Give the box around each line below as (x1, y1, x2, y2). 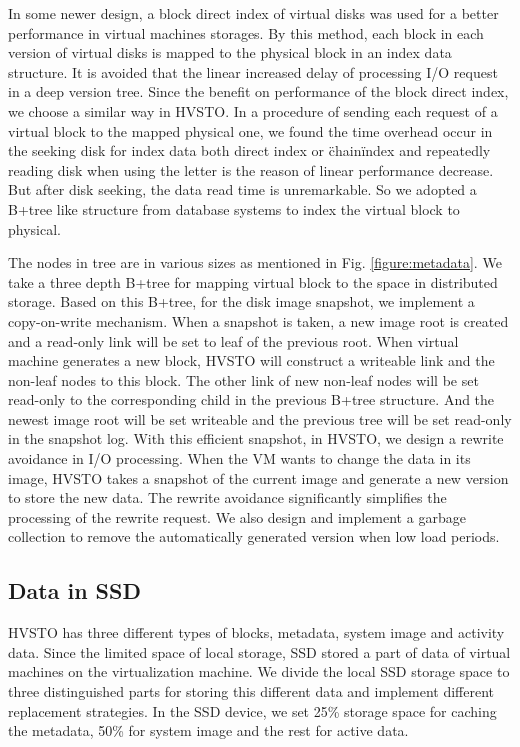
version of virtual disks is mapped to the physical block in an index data (8, 42, 452, 63)
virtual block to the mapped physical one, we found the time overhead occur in (8, 120, 493, 141)
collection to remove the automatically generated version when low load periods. (8, 526, 500, 547)
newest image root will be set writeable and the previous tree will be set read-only (8, 408, 512, 429)
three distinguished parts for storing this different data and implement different (8, 681, 494, 702)
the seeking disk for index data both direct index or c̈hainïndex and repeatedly (8, 140, 491, 161)
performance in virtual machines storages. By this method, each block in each (8, 22, 484, 43)
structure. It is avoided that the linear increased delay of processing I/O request (8, 61, 498, 82)
